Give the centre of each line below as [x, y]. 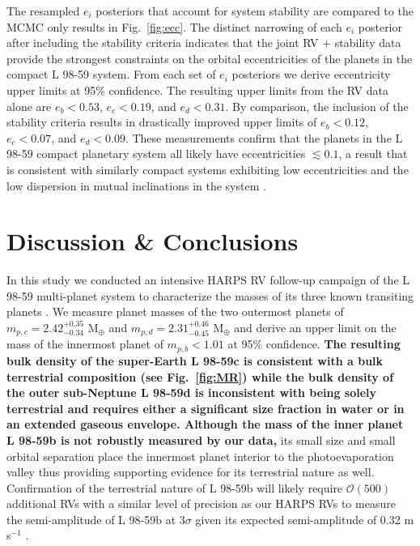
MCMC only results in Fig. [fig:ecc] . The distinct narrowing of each [174, 26]
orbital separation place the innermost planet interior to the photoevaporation [200, 456]
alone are [29, 106]
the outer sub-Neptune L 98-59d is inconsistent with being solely [192, 392]
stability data [368, 43]
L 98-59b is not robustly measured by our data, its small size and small [201, 439]
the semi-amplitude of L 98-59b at [91, 519]
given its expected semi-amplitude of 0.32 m [305, 519]
